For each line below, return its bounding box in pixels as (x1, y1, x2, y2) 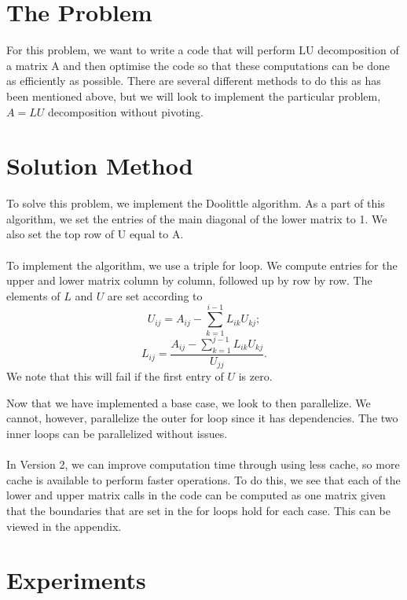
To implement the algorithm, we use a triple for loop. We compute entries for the (6, 256, 398, 273)
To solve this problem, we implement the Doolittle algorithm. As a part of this (6, 195, 385, 212)
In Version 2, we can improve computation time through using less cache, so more (6, 456, 400, 473)
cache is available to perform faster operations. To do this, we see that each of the (6, 471, 401, 488)
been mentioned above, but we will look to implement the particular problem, (6, 87, 381, 104)
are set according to (107, 287, 203, 304)
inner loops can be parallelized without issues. (6, 425, 228, 442)
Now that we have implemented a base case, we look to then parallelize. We (6, 394, 371, 410)
